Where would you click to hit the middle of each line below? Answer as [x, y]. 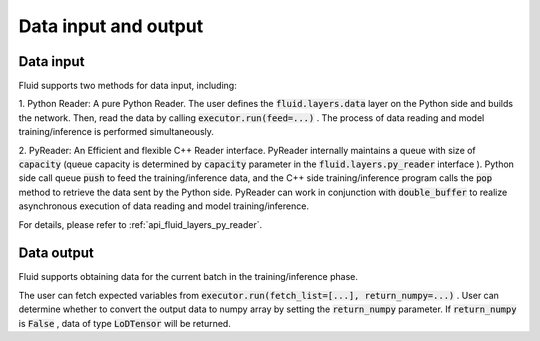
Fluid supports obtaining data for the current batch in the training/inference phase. [188, 277]
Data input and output [111, 26]
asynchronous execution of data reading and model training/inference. [164, 206]
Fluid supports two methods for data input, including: [127, 86]
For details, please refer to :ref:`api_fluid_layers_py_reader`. [140, 224]
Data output [56, 253]
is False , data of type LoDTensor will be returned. [125, 323]
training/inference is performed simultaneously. [116, 132]
